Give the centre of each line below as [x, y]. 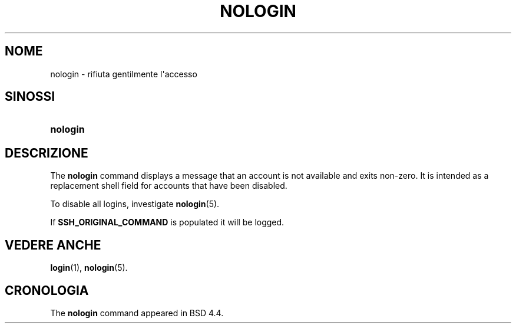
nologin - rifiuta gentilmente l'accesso [124, 74]
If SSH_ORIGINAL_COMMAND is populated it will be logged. [167, 222]
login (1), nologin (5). [89, 268]
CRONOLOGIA [47, 290]
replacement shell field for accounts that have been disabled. [169, 186]
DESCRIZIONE [47, 153]
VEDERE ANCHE [53, 245]
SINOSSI [30, 97]
